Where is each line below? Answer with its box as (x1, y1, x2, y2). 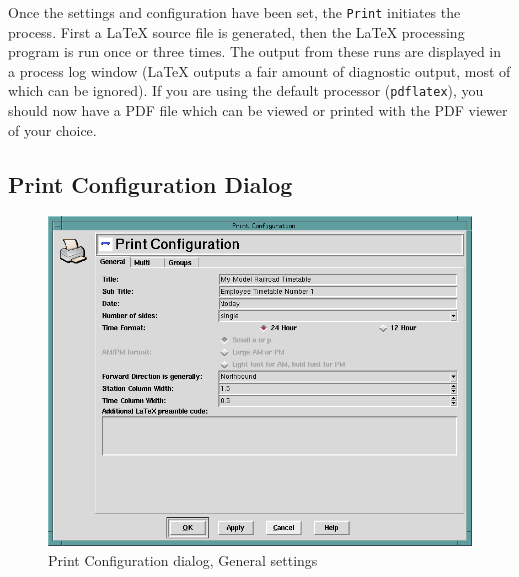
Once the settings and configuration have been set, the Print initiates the (8, 2, 461, 22)
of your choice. (8, 119, 97, 140)
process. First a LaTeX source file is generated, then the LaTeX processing (8, 21, 465, 42)
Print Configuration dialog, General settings (48, 549, 318, 570)
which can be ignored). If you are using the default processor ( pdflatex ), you (8, 80, 484, 101)
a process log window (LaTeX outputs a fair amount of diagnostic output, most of (8, 60, 511, 81)
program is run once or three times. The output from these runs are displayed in (8, 41, 502, 62)
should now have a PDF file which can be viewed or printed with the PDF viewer (8, 100, 508, 121)
